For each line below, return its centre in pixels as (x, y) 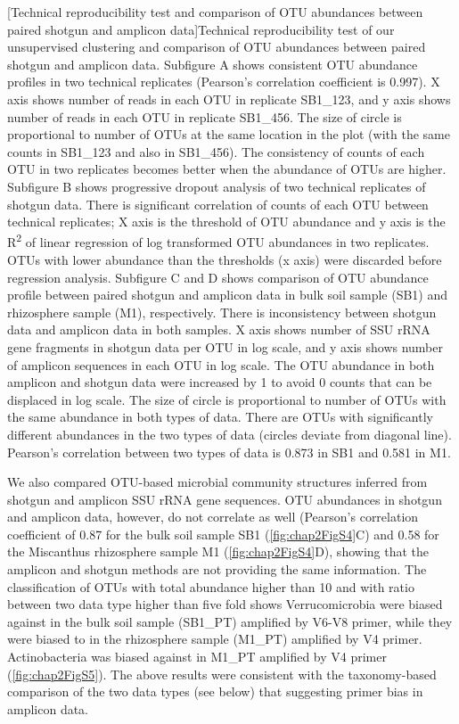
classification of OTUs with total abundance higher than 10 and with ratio (211, 586)
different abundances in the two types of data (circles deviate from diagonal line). (229, 434)
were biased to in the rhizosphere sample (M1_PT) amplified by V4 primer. (215, 639)
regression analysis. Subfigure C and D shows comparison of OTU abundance (218, 277)
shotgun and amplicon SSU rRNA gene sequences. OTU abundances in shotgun (225, 499)
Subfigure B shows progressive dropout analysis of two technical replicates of (217, 186)
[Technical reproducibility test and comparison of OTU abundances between (215, 12)
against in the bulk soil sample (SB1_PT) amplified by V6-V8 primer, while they (230, 621)
